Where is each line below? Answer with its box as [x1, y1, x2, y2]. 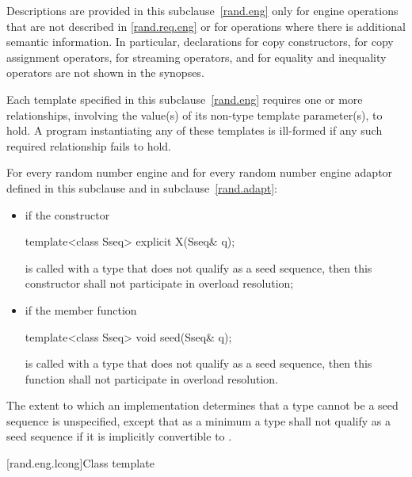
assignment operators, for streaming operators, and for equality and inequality [6, 48, 387, 65]
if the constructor [25, 206, 110, 223]
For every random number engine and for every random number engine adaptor [6, 164, 393, 181]
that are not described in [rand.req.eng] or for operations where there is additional [6, 17, 406, 34]
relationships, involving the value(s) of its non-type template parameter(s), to [6, 106, 383, 123]
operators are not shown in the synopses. [6, 64, 204, 81]
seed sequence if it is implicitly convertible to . [6, 428, 232, 445]
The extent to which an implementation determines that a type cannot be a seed [6, 397, 399, 414]
